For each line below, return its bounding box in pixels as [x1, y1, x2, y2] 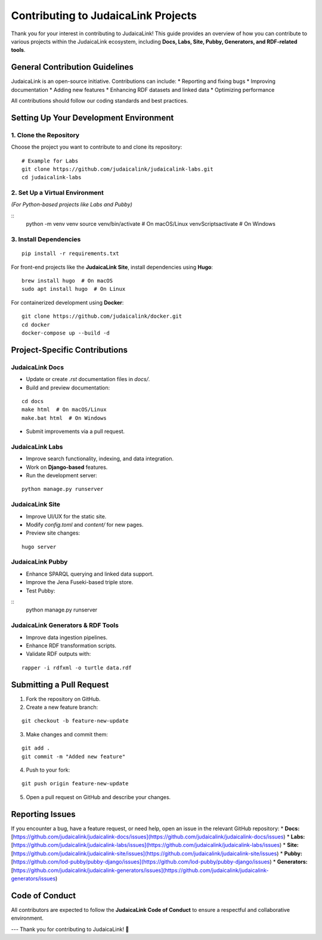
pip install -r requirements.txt [21, 250, 119, 257]
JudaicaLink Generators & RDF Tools [11, 621, 119, 629]
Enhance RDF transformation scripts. [26, 642, 116, 649]
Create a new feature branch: [26, 704, 98, 711]
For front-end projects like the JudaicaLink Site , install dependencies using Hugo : [11, 263, 213, 271]
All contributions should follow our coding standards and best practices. [11, 97, 188, 105]
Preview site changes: [26, 529, 80, 537]
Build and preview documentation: [26, 384, 110, 391]
